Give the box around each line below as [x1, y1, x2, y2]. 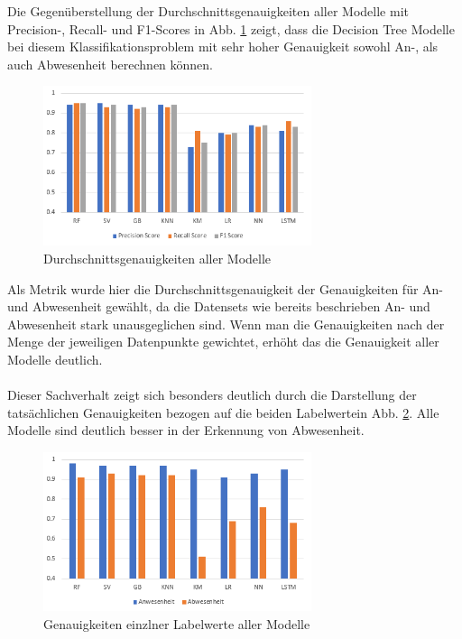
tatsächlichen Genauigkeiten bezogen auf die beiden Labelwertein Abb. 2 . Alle [7, 403, 439, 421]
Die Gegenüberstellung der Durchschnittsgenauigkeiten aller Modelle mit [7, 2, 410, 20]
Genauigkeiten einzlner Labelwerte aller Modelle [43, 615, 310, 634]
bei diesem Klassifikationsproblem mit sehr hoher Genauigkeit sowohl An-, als [7, 37, 439, 56]
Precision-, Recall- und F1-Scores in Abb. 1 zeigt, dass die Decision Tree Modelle [7, 19, 455, 38]
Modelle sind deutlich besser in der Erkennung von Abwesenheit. [7, 421, 365, 440]
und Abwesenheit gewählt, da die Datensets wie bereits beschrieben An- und [7, 297, 430, 316]
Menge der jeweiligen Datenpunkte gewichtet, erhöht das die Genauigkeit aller [7, 332, 439, 351]
